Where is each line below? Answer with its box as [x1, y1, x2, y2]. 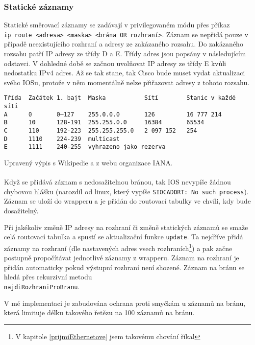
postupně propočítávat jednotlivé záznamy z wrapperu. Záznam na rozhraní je [4, 253, 239, 263]
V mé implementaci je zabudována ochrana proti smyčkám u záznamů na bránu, [4, 298, 246, 308]
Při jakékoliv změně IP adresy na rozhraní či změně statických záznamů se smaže [4, 222, 248, 232]
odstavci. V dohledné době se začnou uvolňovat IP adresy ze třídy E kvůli [4, 58, 226, 68]
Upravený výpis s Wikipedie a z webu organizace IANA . [4, 158, 173, 168]
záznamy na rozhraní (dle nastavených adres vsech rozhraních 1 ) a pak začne [4, 241, 232, 253]
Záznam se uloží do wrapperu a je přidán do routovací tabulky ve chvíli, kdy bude [4, 196, 251, 206]
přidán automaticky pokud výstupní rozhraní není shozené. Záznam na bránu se [4, 262, 245, 272]
